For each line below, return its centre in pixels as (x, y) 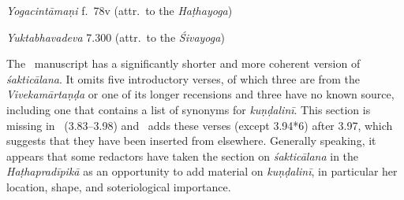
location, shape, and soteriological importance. (119, 186)
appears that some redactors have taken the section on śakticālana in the (183, 156)
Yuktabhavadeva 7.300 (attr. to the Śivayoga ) (116, 37)
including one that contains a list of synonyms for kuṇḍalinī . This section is (189, 109)
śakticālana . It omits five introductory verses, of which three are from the (183, 78)
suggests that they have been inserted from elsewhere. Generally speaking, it (191, 141)
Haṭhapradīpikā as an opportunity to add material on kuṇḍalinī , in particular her (202, 171)
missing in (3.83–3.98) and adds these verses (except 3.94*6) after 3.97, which (200, 125)
